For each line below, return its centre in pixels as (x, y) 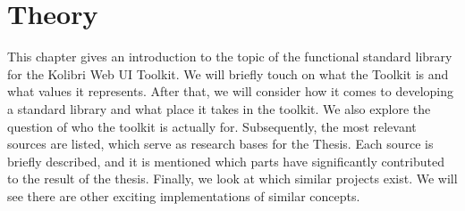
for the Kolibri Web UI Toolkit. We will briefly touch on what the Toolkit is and (228, 73)
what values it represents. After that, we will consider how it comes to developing (231, 91)
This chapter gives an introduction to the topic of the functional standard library (230, 57)
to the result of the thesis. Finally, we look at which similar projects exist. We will (232, 179)
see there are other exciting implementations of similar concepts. (184, 195)
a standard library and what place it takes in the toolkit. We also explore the (219, 108)
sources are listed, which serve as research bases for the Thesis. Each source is (220, 144)
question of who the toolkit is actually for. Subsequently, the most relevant (212, 126)
